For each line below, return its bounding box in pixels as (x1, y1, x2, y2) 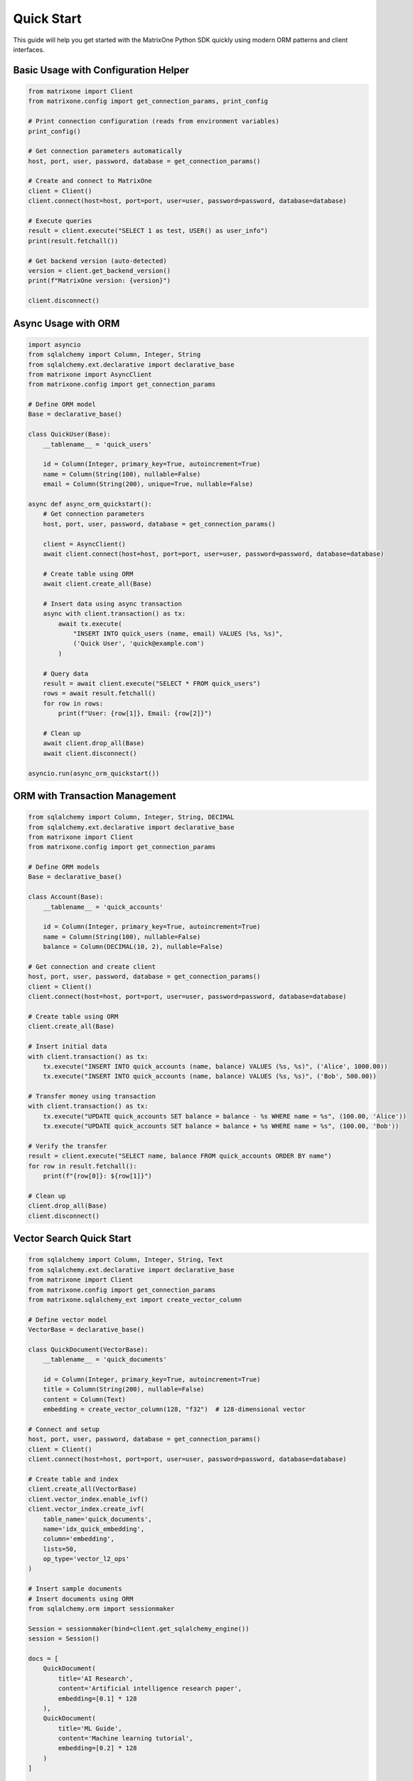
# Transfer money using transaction (28, 1092, 156, 1101)
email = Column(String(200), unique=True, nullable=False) (43, 480, 254, 488)
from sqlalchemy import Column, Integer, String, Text (28, 1256, 223, 1264)
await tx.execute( (58, 620, 122, 628)
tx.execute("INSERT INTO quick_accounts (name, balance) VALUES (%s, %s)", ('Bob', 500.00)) (43, 1072, 377, 1081)
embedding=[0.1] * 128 (58, 1694, 138, 1703)
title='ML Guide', (58, 1724, 122, 1733)
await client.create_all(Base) (43, 580, 152, 588)
